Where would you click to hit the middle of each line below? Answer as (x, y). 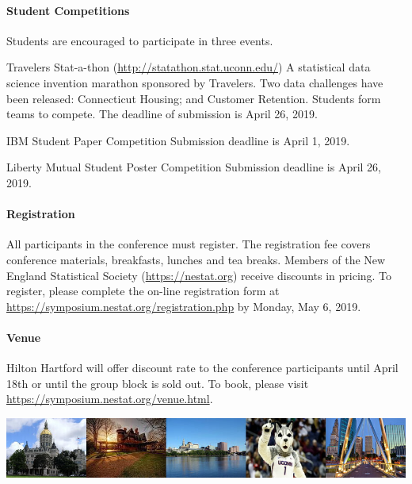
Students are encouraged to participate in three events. (140, 40)
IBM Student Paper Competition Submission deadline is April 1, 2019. (178, 140)
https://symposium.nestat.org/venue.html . (110, 399)
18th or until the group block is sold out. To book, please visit (158, 383)
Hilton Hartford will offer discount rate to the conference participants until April (202, 368)
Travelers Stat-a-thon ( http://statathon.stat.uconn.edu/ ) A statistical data (189, 67)
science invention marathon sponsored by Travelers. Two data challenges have (195, 82)
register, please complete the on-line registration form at (143, 291)
